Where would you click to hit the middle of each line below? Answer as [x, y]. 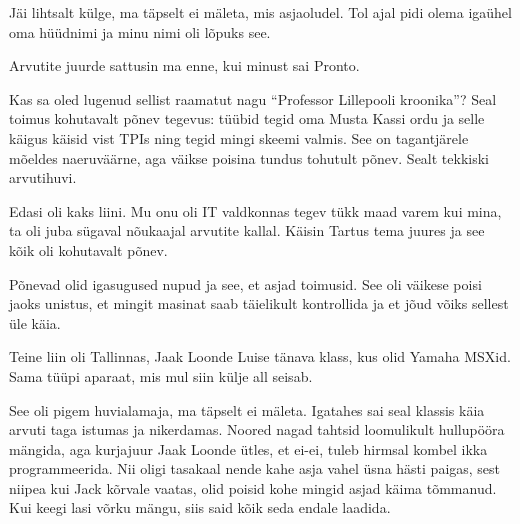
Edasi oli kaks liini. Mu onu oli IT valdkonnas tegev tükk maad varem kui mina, [255, 210]
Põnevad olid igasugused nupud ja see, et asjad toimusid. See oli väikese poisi [245, 283]
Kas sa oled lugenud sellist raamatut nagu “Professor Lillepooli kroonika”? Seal [253, 98]
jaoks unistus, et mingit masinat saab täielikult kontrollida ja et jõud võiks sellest [259, 303]
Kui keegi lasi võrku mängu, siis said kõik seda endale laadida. [200, 507]
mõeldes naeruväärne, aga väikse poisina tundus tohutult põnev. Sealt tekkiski [249, 157]
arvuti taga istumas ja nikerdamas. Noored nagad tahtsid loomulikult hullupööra [257, 429]
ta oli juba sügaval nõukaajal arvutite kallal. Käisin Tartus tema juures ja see [247, 230]
